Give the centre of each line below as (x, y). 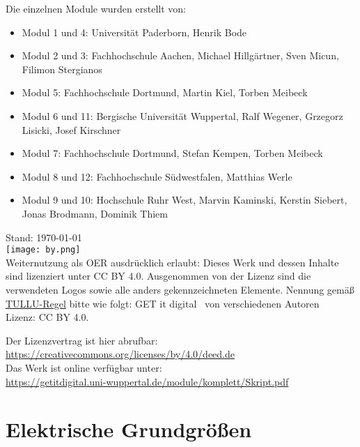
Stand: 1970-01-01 (44, 237)
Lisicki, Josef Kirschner (71, 129)
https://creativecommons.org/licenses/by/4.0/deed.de (120, 354)
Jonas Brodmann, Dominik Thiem (95, 213)
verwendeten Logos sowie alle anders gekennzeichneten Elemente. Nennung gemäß (180, 289)
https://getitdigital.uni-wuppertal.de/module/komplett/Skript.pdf (147, 381)
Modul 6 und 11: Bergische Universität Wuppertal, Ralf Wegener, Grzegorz (182, 115)
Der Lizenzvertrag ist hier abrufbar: (82, 340)
